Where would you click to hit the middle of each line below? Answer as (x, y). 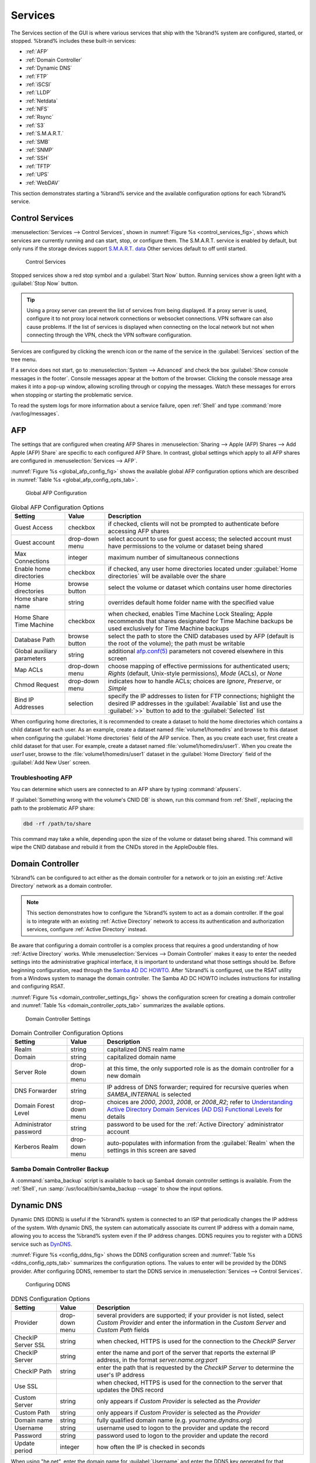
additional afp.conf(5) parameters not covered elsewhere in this (196, 651)
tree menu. (24, 359)
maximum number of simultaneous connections (174, 557)
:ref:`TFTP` (39, 166)
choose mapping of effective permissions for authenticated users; (199, 666)
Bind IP (24, 699)
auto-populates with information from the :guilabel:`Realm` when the (201, 1143)
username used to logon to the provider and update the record (183, 1428)
